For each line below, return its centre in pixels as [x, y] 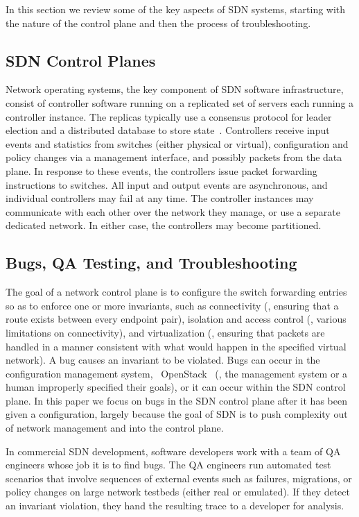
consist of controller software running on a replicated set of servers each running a [180, 102]
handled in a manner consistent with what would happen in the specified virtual [176, 346]
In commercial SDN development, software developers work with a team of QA [173, 451]
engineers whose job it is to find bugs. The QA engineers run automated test [168, 465]
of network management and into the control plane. [115, 428]
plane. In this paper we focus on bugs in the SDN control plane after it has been [176, 400]
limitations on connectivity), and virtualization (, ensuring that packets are [165, 332]
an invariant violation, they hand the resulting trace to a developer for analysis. [175, 506]
